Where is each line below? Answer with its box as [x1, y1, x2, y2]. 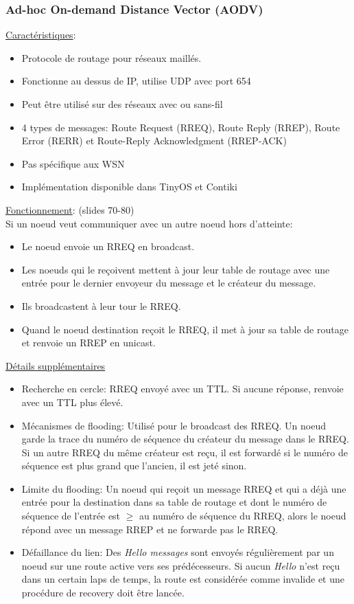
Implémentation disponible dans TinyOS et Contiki [21, 179, 237, 194]
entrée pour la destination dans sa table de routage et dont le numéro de [21, 495, 327, 509]
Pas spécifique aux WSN [21, 156, 125, 170]
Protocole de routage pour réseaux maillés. [21, 50, 202, 65]
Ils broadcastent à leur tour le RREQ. [21, 298, 181, 313]
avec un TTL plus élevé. [21, 394, 123, 409]
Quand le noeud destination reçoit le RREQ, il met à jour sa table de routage [21, 322, 349, 336]
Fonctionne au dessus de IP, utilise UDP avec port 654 [21, 74, 251, 88]
